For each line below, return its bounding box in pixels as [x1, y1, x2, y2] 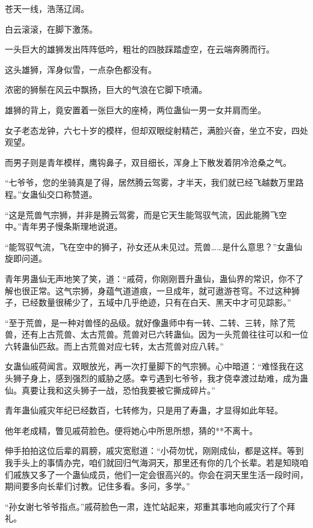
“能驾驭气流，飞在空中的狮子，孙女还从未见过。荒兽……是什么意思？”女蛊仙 [5, 240, 302, 253]
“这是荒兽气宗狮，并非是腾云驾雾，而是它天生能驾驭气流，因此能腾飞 [5, 208, 279, 221]
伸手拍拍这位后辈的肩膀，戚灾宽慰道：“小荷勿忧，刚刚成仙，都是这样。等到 [5, 444, 304, 457]
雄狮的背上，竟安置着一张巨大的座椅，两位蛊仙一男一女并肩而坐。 [5, 103, 266, 116]
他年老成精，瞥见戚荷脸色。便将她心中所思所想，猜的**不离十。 [5, 424, 258, 436]
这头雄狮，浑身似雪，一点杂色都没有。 [5, 63, 156, 75]
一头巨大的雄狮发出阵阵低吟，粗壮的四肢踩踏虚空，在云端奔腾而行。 [5, 43, 274, 55]
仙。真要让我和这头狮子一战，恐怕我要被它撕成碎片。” [5, 383, 215, 396]
